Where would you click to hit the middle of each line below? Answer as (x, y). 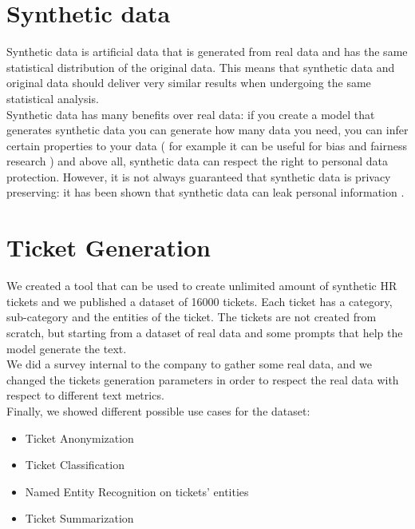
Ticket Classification (75, 465)
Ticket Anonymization (79, 438)
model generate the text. (67, 348)
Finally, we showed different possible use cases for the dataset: (158, 410)
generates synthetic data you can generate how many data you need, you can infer (207, 130)
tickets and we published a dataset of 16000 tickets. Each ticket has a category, (200, 301)
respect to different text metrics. (85, 395)
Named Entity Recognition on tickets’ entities (137, 491)
